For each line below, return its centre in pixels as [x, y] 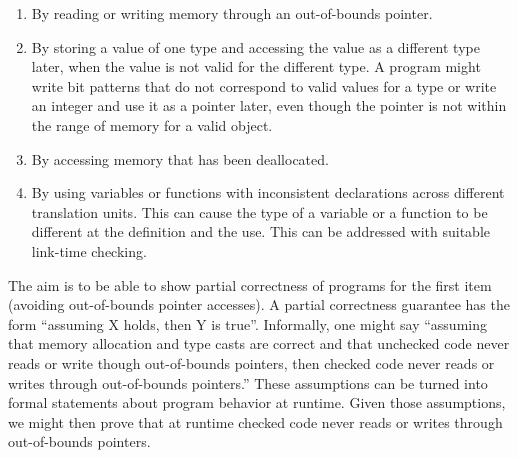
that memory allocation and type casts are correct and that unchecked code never [259, 343]
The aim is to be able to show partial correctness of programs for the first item [250, 284]
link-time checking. [89, 250]
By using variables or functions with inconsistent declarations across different [268, 192]
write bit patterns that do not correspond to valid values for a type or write [264, 85]
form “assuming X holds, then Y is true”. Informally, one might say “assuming [247, 323]
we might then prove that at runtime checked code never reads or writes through [255, 421]
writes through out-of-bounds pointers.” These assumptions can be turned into [248, 382]
